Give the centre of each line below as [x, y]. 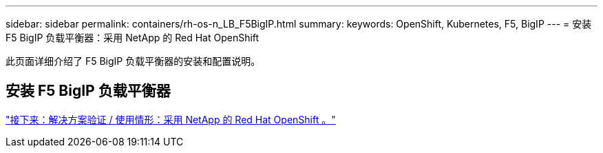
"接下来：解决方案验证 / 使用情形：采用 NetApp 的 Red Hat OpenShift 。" [171, 119]
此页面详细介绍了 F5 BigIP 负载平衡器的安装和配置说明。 [133, 61]
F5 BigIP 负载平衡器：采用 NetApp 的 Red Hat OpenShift [133, 38]
